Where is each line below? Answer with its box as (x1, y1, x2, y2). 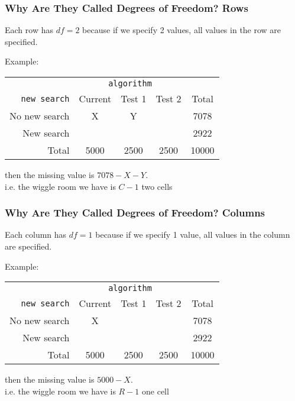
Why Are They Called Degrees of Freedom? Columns (5, 205, 265, 220)
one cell (142, 384, 169, 397)
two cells (141, 180, 173, 192)
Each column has (5, 228, 67, 241)
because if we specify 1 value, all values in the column (95, 228, 290, 241)
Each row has (5, 24, 53, 36)
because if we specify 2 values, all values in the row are (82, 24, 281, 36)
